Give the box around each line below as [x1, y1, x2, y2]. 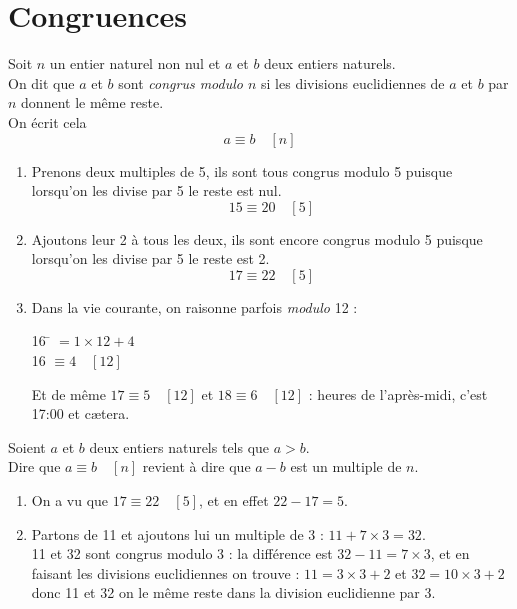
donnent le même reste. [21, 92, 164, 113]
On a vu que [31, 490, 109, 511]
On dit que [8, 72, 75, 93]
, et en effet [199, 490, 269, 511]
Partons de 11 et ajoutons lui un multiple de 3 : [31, 523, 324, 544]
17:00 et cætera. [31, 403, 130, 424]
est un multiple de [290, 456, 402, 477]
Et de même [31, 383, 106, 404]
